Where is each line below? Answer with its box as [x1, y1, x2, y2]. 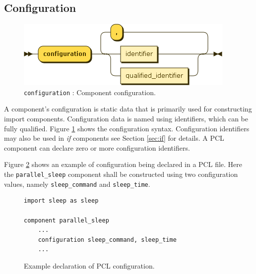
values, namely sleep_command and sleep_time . [4, 178, 150, 189]
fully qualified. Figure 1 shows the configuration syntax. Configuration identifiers [4, 123, 250, 133]
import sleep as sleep [24, 197, 99, 205]
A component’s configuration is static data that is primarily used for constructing [4, 104, 252, 114]
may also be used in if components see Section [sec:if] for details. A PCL [4, 133, 224, 143]
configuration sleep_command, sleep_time [38, 236, 177, 243]
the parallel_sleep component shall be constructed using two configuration [4, 169, 238, 179]
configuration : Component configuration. [24, 87, 156, 97]
